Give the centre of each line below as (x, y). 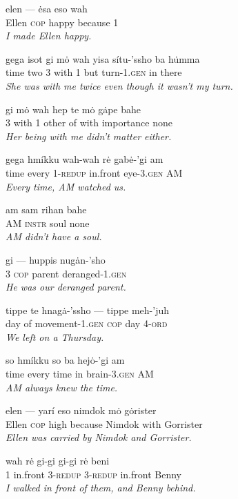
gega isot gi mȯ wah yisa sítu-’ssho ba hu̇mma (103, 58)
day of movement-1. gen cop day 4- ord (87, 323)
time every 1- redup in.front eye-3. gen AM (94, 172)
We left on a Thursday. (55, 336)
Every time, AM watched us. (66, 186)
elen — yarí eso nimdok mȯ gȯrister (81, 410)
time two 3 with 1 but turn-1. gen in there (94, 72)
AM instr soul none (48, 223)
